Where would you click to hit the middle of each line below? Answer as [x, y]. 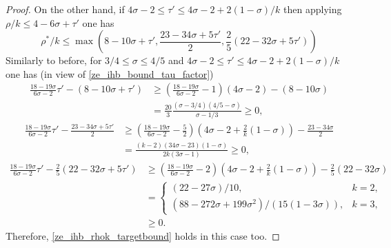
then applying [313, 9]
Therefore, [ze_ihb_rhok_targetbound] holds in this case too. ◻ [143, 235]
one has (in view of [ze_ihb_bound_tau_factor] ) [110, 73]
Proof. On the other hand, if [65, 9]
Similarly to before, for [54, 60]
